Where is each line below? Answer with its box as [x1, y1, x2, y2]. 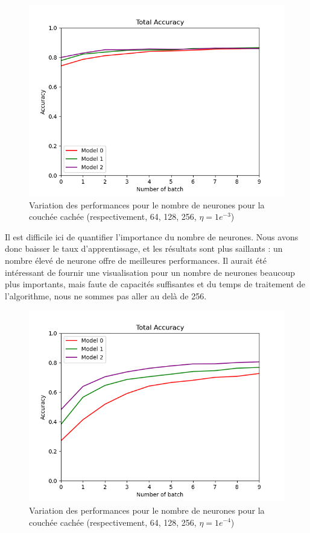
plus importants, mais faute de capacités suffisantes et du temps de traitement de [5, 278, 306, 290]
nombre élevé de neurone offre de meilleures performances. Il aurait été [5, 254, 267, 266]
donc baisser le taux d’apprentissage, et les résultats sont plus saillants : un [5, 242, 283, 255]
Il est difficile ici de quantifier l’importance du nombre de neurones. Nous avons [5, 230, 299, 243]
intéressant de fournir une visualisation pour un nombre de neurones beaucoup [5, 266, 295, 278]
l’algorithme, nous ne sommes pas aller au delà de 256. [5, 289, 207, 302]
